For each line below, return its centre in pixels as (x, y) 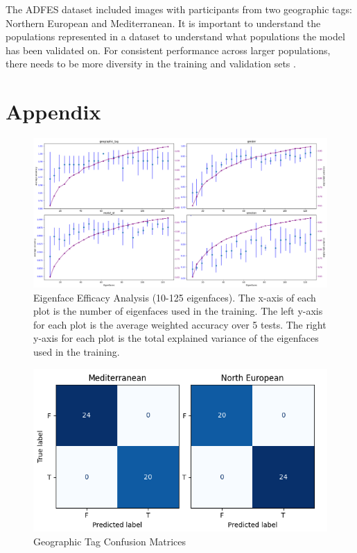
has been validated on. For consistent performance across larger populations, (168, 50)
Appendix (53, 112)
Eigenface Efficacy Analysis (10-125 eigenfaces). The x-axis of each (175, 297)
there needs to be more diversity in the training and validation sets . (151, 64)
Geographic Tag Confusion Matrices (110, 541)
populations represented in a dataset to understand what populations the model (175, 36)
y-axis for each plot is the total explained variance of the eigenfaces (176, 338)
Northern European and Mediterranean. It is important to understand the (163, 23)
